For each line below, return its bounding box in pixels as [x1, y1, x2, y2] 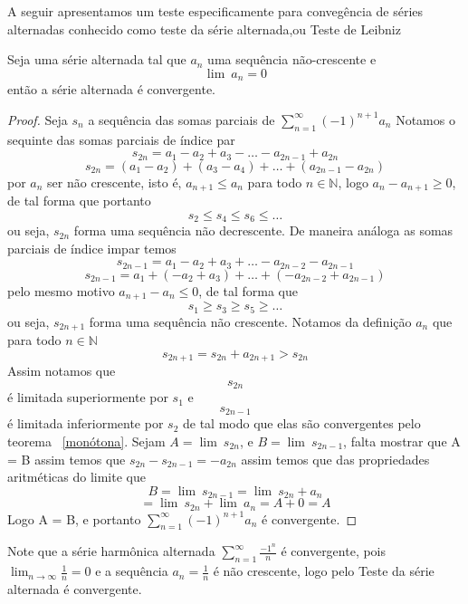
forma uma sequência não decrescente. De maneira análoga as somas [73, 221, 454, 240]
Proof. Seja [7, 110, 68, 129]
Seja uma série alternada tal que [7, 50, 186, 69]
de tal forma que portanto [7, 191, 151, 210]
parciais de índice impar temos [7, 238, 177, 257]
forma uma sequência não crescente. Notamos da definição [89, 312, 412, 331]
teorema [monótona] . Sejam [7, 431, 166, 450]
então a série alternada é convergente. [7, 80, 215, 99]
